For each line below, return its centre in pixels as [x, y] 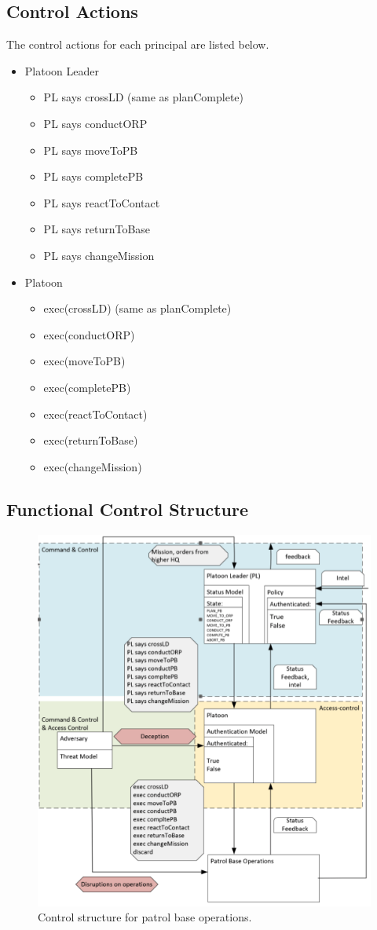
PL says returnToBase [97, 229]
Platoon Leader [62, 70]
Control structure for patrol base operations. [145, 917]
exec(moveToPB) [84, 361]
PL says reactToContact [102, 202]
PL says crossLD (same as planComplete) [143, 97]
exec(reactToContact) [95, 414]
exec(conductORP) [89, 334]
